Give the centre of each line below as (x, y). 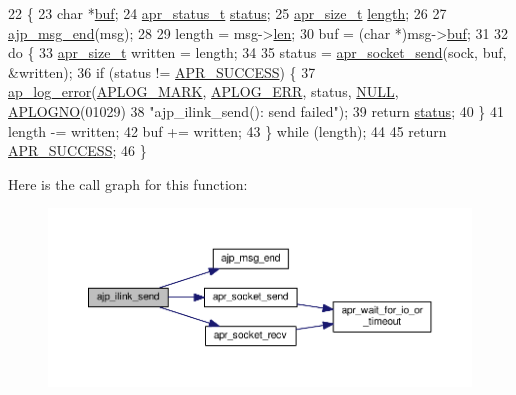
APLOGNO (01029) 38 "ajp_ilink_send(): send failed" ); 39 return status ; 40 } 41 (256, 110)
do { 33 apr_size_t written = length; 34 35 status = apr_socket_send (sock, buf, (257, 52)
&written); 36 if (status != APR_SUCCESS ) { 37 (162, 71)
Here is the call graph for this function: (128, 183)
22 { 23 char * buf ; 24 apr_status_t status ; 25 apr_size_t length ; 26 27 (227, 13)
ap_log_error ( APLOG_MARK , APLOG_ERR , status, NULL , (203, 91)
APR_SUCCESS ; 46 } (77, 150)
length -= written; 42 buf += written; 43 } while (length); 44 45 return (227, 130)
